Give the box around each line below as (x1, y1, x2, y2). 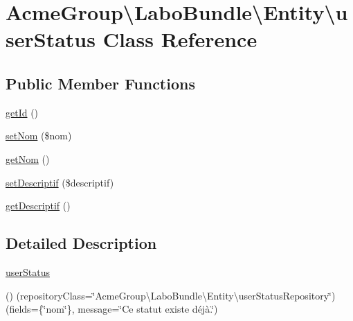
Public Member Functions (6, 72, 195, 94)
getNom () (6, 151, 50, 166)
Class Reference (102, 25, 257, 53)
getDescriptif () (6, 198, 71, 213)
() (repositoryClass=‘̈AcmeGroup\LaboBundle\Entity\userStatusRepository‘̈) (6, 288, 336, 302)
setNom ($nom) (6, 128, 72, 143)
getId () (6, 105, 39, 119)
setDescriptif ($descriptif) (6, 175, 114, 189)
